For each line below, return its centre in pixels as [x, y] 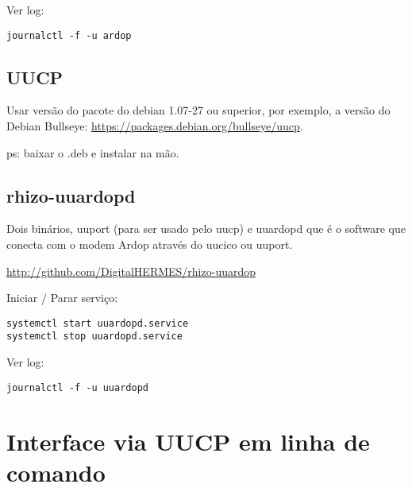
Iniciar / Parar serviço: [62, 298]
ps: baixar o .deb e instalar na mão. [93, 152]
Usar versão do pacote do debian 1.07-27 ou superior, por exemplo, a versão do [198, 110]
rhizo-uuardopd [71, 195]
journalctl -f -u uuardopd [77, 387]
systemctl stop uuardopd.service [94, 337]
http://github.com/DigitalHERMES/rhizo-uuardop [131, 271]
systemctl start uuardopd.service [98, 323]
